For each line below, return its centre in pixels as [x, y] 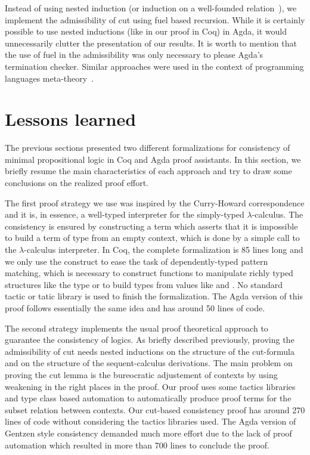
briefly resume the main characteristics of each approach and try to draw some [148, 171]
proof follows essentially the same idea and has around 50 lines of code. [135, 308]
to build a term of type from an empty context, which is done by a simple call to [152, 238]
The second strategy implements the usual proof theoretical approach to [137, 328]
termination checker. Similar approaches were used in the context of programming [154, 66]
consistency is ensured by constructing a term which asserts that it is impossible [151, 226]
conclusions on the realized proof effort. [77, 183]
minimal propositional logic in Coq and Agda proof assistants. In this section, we [153, 159]
